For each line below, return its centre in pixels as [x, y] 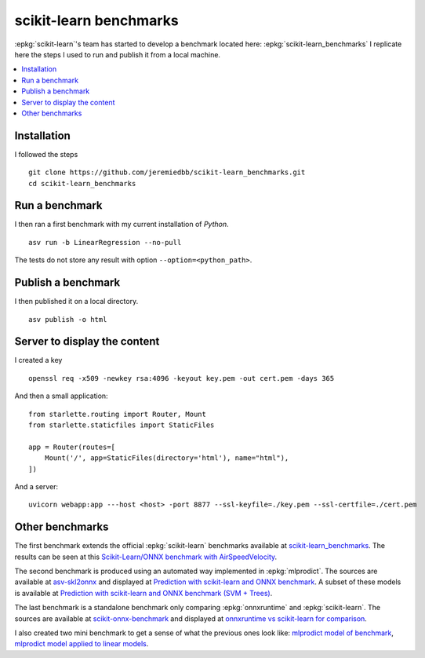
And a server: [36, 486]
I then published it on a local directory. [76, 302]
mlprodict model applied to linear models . [82, 644]
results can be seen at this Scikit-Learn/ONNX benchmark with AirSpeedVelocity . [146, 557]
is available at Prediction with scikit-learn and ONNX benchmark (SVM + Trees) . [143, 593]
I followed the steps [46, 154]
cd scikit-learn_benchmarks [82, 183]
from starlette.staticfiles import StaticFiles [122, 425]
